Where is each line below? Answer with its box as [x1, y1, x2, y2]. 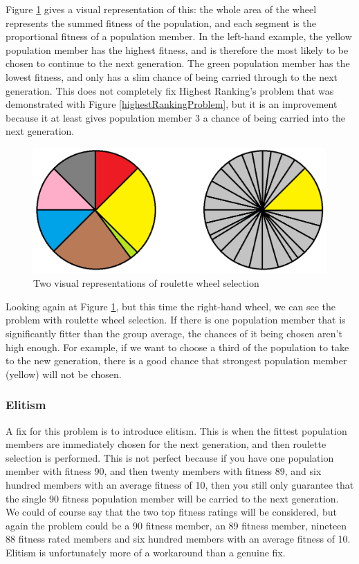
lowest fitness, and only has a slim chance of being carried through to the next [6, 69, 338, 84]
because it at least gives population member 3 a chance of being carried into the [6, 110, 346, 124]
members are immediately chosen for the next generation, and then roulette [6, 437, 326, 451]
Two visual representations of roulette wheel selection [33, 276, 259, 290]
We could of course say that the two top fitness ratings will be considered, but [6, 505, 337, 519]
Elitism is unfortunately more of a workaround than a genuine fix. [6, 545, 286, 560]
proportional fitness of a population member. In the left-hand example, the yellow [6, 29, 352, 44]
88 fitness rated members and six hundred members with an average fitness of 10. [6, 532, 351, 546]
